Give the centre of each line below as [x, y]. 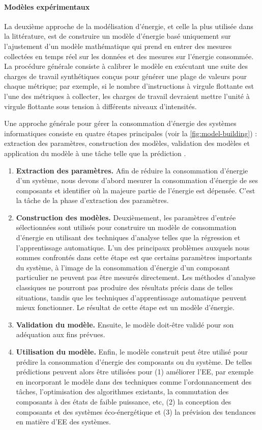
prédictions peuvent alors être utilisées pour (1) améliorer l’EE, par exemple [135, 372]
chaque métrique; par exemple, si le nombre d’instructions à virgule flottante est [129, 86]
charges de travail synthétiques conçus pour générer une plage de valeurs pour [126, 76]
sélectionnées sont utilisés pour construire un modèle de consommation [126, 227]
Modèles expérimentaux [47, 6]
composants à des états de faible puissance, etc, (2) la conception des [124, 401]
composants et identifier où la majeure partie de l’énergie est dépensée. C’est [136, 190]
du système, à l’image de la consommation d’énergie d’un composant [123, 267]
